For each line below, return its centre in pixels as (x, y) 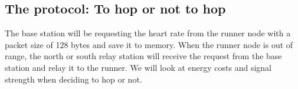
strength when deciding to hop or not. (73, 79)
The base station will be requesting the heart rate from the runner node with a (148, 33)
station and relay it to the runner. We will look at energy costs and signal (138, 67)
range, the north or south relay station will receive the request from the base (143, 56)
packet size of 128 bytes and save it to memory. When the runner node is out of (149, 44)
